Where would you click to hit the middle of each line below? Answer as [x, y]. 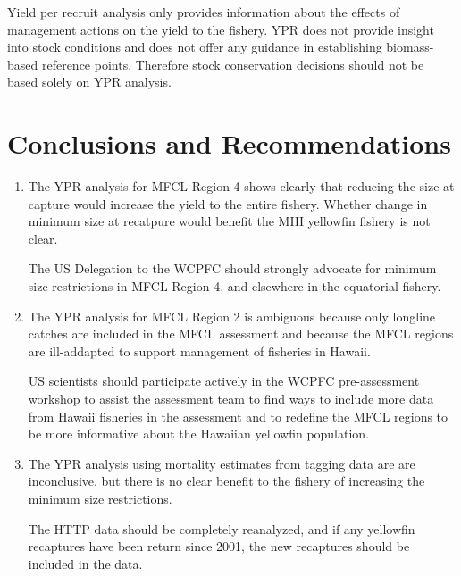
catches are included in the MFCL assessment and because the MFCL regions [241, 334]
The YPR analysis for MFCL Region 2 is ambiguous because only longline [232, 316]
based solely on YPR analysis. [89, 82]
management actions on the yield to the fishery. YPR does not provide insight [221, 29]
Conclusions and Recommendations [229, 143]
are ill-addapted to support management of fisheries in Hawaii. [199, 351]
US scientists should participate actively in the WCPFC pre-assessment [224, 381]
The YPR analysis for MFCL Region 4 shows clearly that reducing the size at [241, 186]
